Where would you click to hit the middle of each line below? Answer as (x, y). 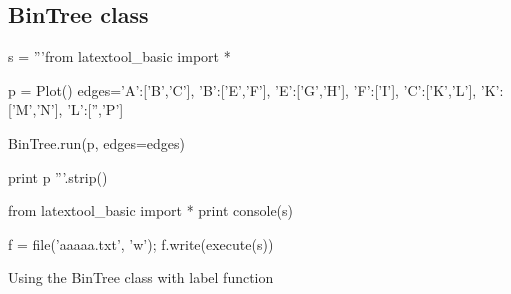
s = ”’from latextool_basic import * (119, 56)
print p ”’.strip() (58, 176)
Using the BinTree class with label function (141, 277)
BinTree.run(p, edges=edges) (96, 142)
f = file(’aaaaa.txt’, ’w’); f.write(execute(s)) (141, 243)
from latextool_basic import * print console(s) (151, 210)
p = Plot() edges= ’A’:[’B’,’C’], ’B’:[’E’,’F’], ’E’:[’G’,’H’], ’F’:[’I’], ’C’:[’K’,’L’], (242, 89)
